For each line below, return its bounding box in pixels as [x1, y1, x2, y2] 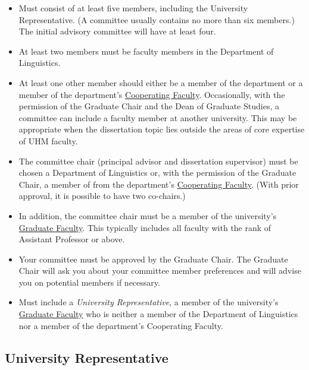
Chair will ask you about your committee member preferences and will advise [18, 264, 301, 277]
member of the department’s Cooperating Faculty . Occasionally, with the [18, 88, 285, 100]
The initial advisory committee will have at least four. [18, 25, 216, 37]
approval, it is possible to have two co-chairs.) [18, 189, 186, 202]
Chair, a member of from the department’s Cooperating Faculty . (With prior [18, 178, 299, 190]
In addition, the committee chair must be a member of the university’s [18, 209, 277, 222]
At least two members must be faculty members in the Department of [18, 45, 274, 57]
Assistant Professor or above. [18, 233, 125, 245]
